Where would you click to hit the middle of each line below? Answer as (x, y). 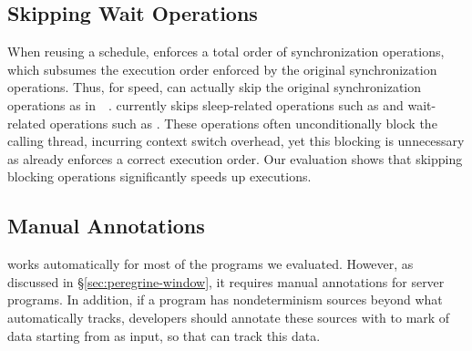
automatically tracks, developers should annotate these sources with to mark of (229, 317)
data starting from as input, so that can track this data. (164, 335)
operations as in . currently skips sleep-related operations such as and (205, 104)
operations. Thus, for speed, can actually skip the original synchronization (215, 87)
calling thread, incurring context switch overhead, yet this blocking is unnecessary (236, 141)
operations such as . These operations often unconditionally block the (243, 123)
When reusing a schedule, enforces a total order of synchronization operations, (226, 52)
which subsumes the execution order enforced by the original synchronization (222, 69)
